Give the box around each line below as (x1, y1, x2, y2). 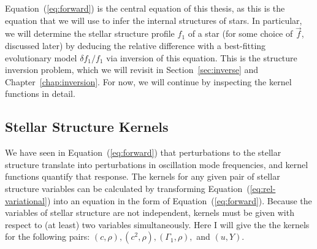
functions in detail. (5, 87, 75, 100)
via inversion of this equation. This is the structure (106, 51, 297, 64)
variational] (5, 194, 47, 207)
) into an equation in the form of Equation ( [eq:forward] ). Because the (47, 194, 312, 207)
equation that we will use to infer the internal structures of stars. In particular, (5, 13, 302, 26)
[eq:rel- (250, 182, 276, 194)
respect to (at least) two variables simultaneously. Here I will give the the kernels (5, 218, 310, 231)
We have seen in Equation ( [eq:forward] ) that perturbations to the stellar (5, 146, 281, 159)
